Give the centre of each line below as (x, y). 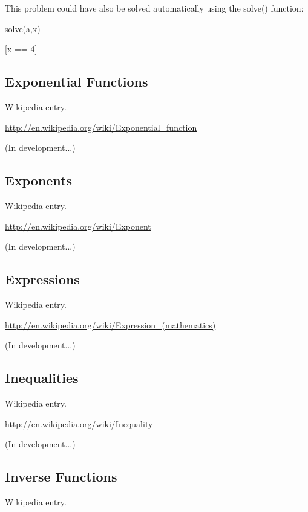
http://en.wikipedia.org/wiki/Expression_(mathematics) (110, 324)
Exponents (38, 180)
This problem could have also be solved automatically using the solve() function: (154, 8)
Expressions (42, 279)
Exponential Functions (77, 81)
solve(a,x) (23, 28)
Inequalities (42, 378)
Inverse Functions (61, 477)
